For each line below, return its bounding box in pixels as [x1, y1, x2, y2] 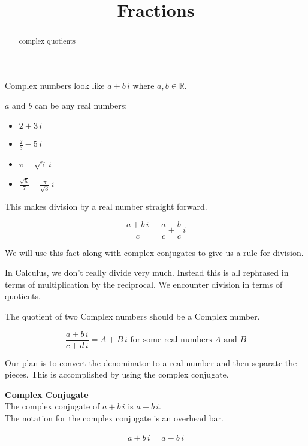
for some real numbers [130, 336, 212, 345]
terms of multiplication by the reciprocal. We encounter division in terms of [5, 278, 283, 290]
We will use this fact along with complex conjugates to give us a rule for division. [5, 246, 304, 258]
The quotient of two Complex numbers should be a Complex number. [5, 310, 260, 323]
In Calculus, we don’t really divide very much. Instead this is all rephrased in [5, 266, 289, 279]
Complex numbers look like [5, 79, 105, 91]
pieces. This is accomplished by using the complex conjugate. [5, 368, 229, 381]
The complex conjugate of [5, 400, 100, 412]
